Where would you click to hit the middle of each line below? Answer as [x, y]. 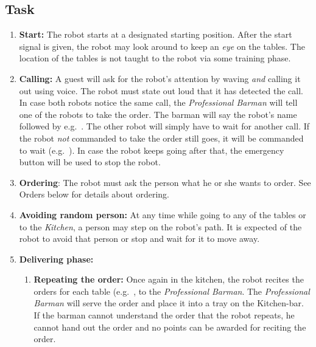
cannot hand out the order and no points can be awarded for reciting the [170, 327]
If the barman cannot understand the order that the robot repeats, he [164, 315]
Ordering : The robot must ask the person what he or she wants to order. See [165, 182]
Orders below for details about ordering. [94, 194]
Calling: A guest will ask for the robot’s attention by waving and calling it [160, 78]
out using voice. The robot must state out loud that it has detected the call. [161, 90]
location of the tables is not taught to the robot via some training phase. [155, 58]
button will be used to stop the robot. [90, 162]
